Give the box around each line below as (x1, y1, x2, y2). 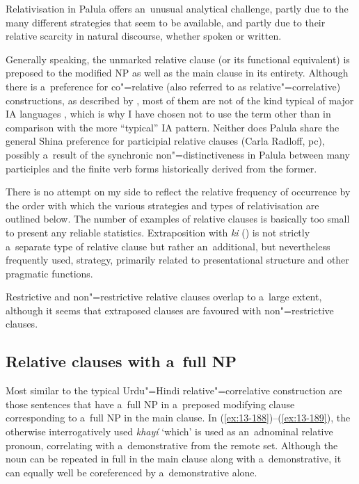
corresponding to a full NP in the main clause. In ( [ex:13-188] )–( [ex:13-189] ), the (6, 410, 351, 425)
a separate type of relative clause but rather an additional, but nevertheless (6, 239, 330, 253)
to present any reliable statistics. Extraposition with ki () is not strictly (6, 225, 310, 239)
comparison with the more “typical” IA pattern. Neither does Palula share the (6, 120, 340, 134)
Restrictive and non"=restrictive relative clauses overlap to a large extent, (6, 289, 322, 304)
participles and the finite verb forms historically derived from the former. (6, 161, 317, 175)
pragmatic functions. (6, 266, 93, 280)
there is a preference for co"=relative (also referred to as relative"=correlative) (6, 79, 341, 93)
